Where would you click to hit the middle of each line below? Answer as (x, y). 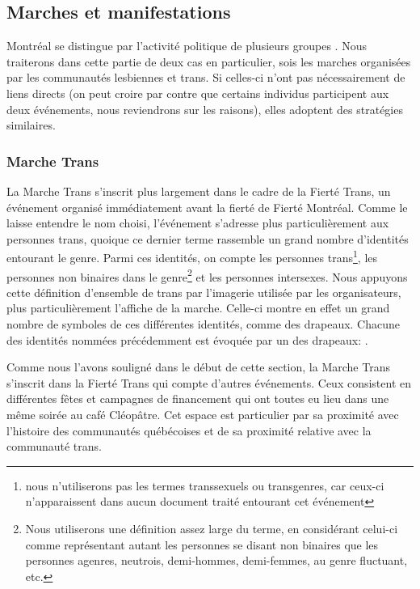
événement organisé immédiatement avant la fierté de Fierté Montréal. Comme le (207, 207)
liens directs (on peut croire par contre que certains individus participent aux (198, 93)
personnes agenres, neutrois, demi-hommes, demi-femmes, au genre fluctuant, (216, 560)
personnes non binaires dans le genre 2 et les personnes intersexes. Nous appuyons (207, 275)
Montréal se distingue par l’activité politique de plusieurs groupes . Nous (187, 46)
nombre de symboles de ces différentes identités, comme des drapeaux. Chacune (204, 324)
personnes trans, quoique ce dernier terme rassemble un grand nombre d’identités (208, 238)
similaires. (31, 125)
